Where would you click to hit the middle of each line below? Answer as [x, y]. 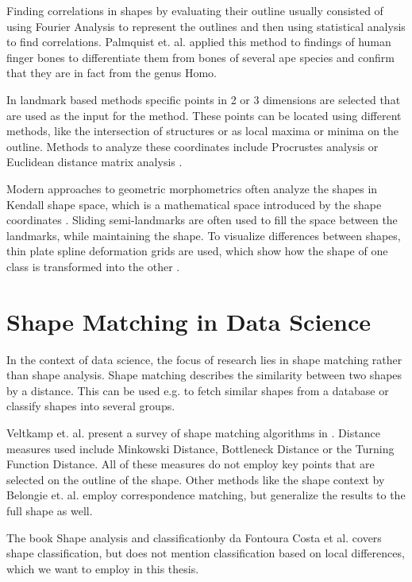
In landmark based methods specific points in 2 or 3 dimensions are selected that [204, 99]
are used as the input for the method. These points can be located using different [204, 115]
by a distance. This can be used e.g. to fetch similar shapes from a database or [198, 390]
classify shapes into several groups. [91, 406]
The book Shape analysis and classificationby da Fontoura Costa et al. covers [194, 537]
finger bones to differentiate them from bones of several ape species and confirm [200, 57]
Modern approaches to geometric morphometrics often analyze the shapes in [192, 188]
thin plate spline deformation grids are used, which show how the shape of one [197, 251]
